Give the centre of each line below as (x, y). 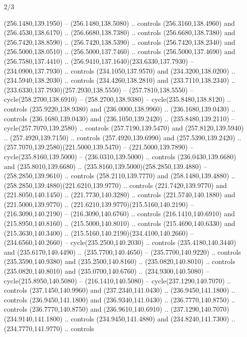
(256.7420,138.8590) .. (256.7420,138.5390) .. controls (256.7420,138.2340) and (120, 42)
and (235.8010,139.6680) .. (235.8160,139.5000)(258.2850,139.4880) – (106, 166)
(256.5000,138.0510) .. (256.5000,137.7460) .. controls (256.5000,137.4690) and (120, 51)
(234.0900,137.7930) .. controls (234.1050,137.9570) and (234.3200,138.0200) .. (120, 70)
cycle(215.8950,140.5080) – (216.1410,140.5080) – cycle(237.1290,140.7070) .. (117, 280)
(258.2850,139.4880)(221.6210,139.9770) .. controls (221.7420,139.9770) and (115, 185)
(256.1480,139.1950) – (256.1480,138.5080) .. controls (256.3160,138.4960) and (119, 23)
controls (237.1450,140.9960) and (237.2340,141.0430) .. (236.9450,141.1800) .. (120, 290)
